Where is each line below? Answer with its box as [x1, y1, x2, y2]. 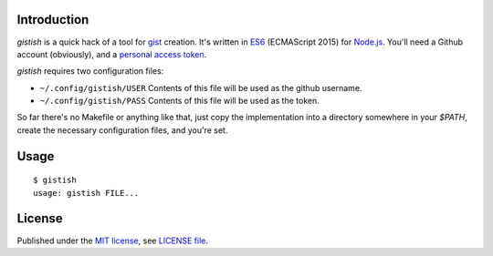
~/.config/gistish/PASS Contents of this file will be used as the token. [39, 96, 320, 107]
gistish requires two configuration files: [16, 66, 164, 77]
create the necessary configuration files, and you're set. [16, 124, 228, 136]
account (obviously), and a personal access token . [16, 48, 207, 59]
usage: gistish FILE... [33, 188, 140, 198]
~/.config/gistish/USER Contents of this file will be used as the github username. [39, 82, 362, 93]
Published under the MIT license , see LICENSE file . [16, 235, 209, 246]
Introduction [16, 12, 89, 27]
